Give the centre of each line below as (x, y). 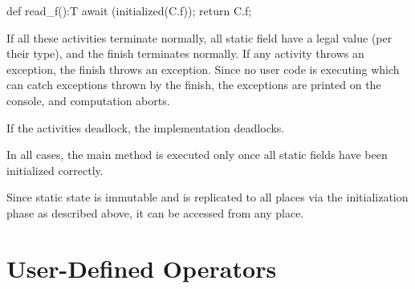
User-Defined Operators (142, 268)
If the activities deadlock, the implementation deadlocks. (146, 127)
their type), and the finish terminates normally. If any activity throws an (185, 53)
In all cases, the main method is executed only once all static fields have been (197, 155)
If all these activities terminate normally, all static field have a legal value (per (199, 37)
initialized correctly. (55, 170)
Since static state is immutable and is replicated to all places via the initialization (207, 197)
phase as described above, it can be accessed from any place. (155, 212)
